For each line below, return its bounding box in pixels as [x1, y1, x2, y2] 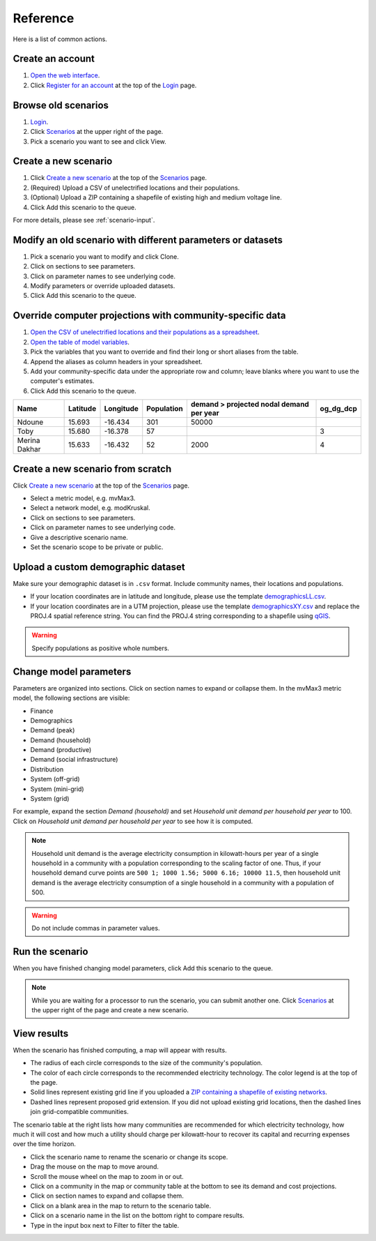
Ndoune [17, 417, 44, 427]
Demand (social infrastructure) [30, 755, 118, 764]
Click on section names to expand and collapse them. [30, 1191, 184, 1200]
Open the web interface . [30, 71, 100, 80]
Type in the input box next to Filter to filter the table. [30, 1221, 180, 1229]
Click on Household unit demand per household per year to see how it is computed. [13, 817, 253, 825]
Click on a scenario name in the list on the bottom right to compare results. [30, 1211, 245, 1220]
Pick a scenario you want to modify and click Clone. [30, 252, 179, 261]
